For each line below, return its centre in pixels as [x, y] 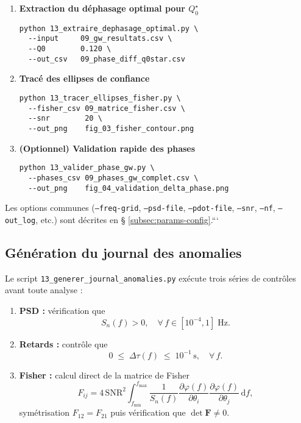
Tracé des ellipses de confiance [84, 78]
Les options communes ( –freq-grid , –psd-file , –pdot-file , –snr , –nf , [140, 208]
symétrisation [44, 412]
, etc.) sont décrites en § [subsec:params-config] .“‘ [127, 219]
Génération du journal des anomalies [123, 252]
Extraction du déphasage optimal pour [102, 8]
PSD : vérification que [62, 310]
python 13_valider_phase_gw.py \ [87, 168]
